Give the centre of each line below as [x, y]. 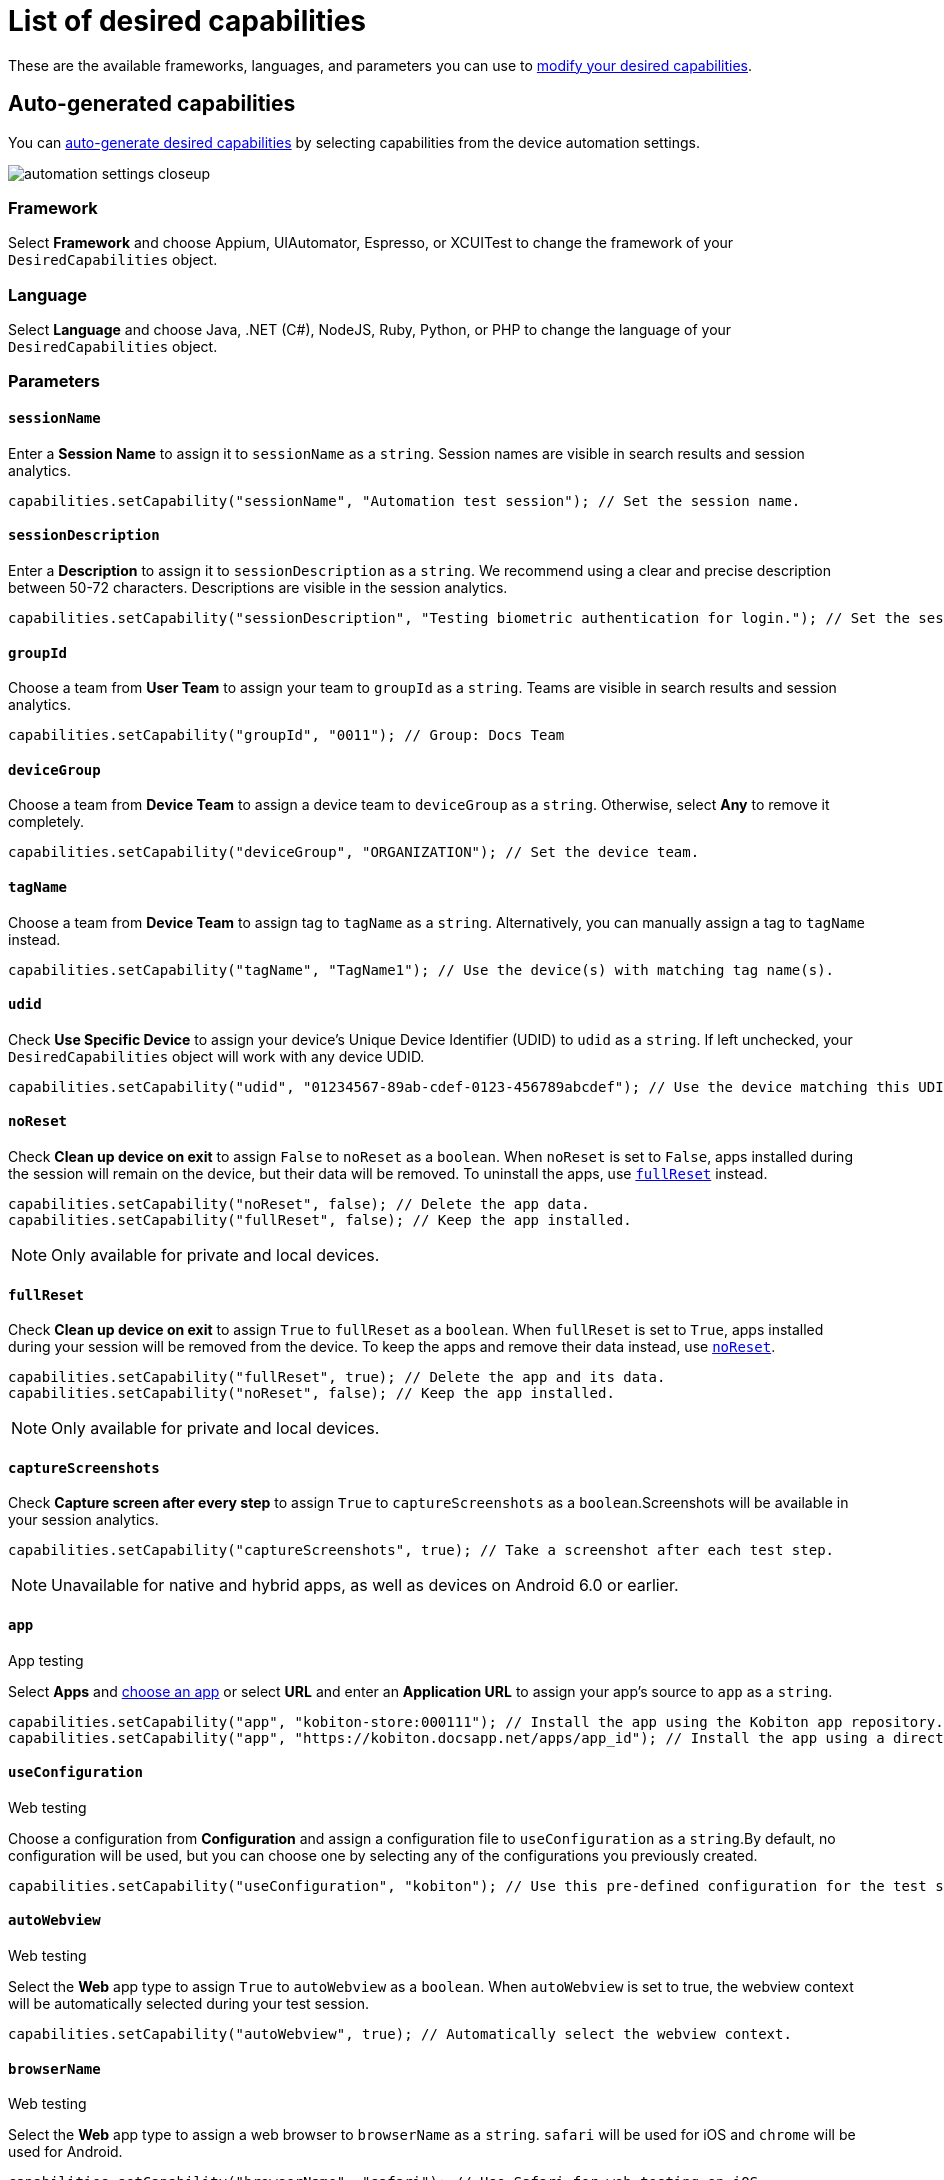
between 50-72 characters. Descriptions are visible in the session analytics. [258, 587]
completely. [46, 822]
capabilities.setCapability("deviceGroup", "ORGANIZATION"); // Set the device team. [354, 852]
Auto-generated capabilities [152, 104]
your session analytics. [83, 1520]
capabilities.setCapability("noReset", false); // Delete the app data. [299, 1204]
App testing [46, 1660]
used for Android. [65, 2152]
